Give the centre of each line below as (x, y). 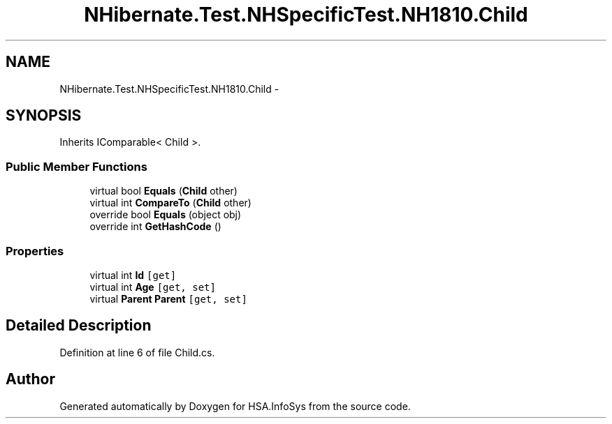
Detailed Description (79, 326)
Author (30, 379)
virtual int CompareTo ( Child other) (170, 203)
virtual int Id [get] (133, 275)
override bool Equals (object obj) (166, 215)
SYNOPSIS (44, 116)
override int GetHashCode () (155, 227)
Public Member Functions (76, 166)
